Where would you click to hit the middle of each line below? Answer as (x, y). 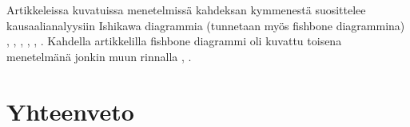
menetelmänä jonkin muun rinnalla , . (99, 56)
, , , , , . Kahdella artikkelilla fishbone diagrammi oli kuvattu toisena (174, 41)
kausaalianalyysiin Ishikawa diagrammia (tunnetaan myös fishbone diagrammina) (206, 25)
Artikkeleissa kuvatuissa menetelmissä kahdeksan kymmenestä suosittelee (186, 10)
